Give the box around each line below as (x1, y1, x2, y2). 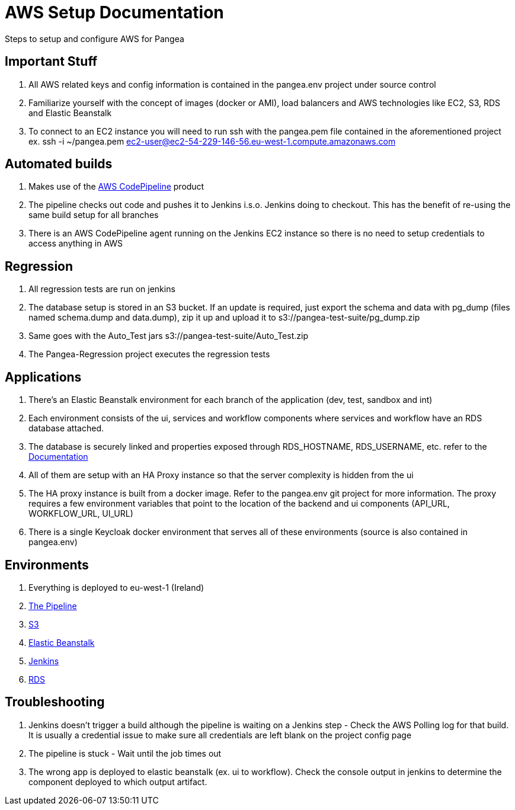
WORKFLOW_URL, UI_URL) (28, 508, 133, 519)
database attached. (28, 423, 104, 434)
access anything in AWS (28, 238, 123, 249)
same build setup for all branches (28, 210, 159, 220)
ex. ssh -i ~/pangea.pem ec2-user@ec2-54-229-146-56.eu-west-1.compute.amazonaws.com (28, 136, 396, 146)
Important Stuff (5, 54, 98, 69)
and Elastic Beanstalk (28, 107, 112, 118)
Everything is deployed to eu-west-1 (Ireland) (28, 582, 204, 593)
